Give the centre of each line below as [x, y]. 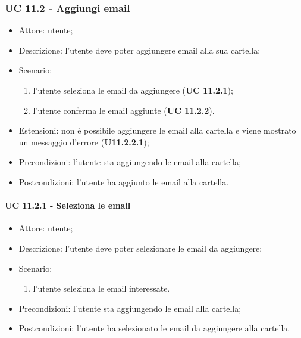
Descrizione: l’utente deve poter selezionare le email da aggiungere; [140, 248]
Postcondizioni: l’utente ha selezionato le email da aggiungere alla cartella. [154, 328]
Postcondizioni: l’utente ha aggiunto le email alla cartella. [124, 182]
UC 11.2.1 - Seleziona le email [68, 205]
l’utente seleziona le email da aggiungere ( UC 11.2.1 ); [133, 90]
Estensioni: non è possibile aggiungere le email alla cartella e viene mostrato [157, 130]
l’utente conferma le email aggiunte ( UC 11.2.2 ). [124, 110]
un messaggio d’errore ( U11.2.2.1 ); [84, 142]
